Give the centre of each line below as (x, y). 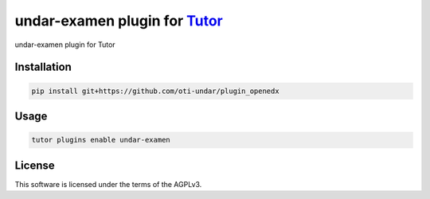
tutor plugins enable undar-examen (101, 140)
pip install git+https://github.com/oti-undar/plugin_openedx (155, 91)
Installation (43, 67)
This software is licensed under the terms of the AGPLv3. (108, 184)
